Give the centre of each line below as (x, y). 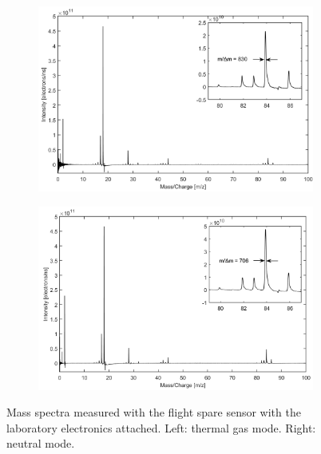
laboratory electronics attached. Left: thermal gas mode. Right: (161, 427)
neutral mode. (41, 443)
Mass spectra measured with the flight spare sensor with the (154, 412)
